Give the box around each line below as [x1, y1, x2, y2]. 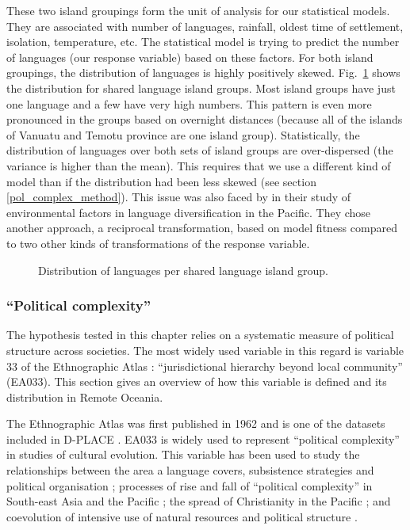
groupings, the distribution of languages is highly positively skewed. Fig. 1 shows [6, 64, 400, 81]
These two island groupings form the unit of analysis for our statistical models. [6, 2, 390, 18]
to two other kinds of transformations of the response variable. [6, 234, 310, 251]
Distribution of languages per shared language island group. [38, 261, 328, 278]
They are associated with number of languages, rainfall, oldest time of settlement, [6, 17, 404, 34]
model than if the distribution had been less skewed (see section [6, 173, 316, 189]
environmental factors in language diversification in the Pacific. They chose [6, 204, 371, 220]
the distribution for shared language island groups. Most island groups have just [6, 79, 396, 96]
